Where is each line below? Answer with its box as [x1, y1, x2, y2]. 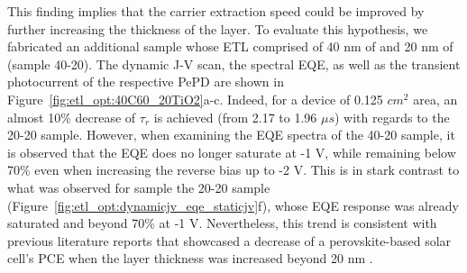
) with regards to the [334, 107, 450, 126]
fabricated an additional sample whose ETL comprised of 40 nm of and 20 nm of [7, 37, 453, 56]
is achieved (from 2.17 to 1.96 [153, 107, 317, 126]
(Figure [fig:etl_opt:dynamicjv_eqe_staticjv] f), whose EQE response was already [7, 196, 459, 214]
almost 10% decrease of [7, 107, 136, 126]
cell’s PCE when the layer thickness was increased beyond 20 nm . [7, 249, 373, 268]
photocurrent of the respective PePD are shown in [7, 72, 284, 91]
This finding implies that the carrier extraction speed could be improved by [7, 2, 425, 20]
